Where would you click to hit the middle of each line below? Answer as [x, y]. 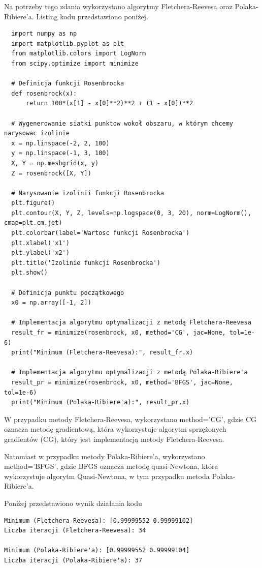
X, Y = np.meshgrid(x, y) [55, 163]
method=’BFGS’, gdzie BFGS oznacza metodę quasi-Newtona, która [111, 466]
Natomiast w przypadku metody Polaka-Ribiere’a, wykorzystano [105, 456]
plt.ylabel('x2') [40, 253]
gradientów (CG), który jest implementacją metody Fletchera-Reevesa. [114, 439]
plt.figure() [33, 203]
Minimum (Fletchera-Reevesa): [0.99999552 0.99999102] [99, 520]
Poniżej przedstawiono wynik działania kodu [73, 503]
